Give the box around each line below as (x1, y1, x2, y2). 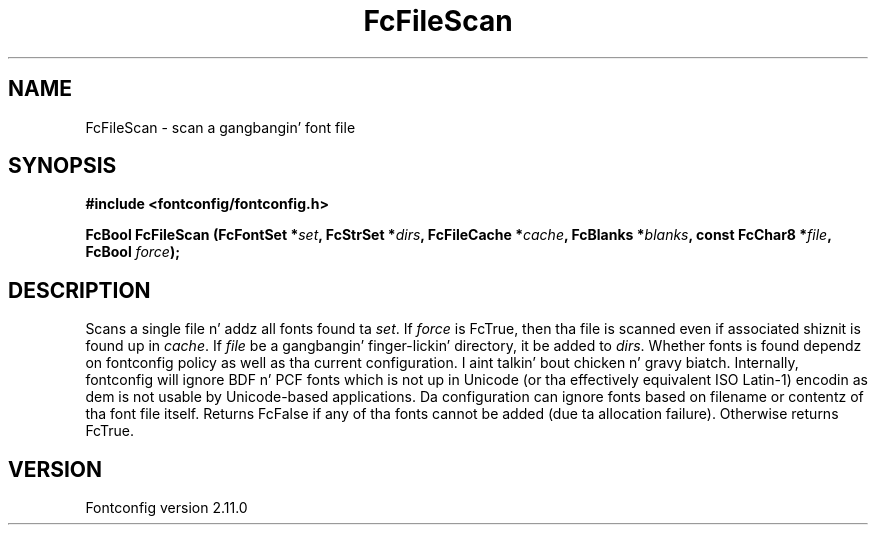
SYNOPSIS (8, 153, 117, 179)
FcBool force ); (85, 243, 181, 261)
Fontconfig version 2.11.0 (85, 499, 248, 517)
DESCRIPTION (8, 277, 151, 303)
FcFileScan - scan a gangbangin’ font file (85, 118, 356, 136)
